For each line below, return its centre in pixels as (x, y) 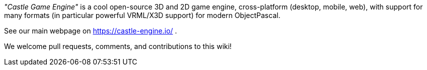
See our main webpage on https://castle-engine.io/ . (91, 31)
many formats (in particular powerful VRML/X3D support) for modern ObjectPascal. (142, 15)
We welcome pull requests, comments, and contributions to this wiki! (118, 46)
